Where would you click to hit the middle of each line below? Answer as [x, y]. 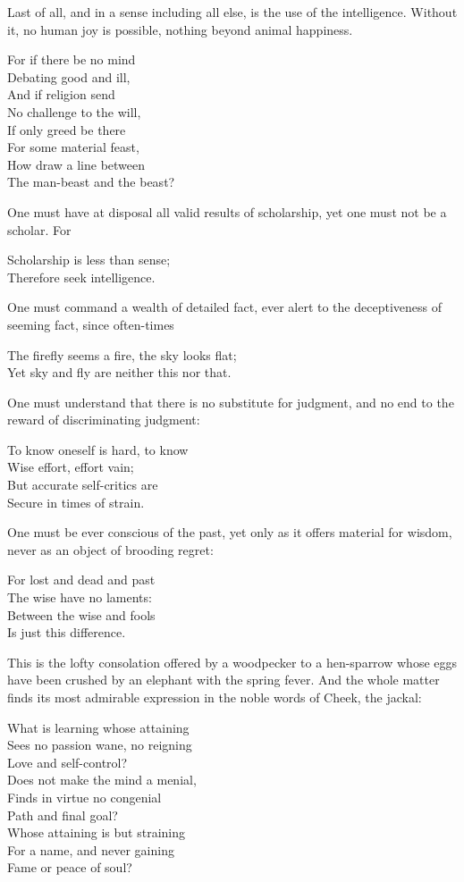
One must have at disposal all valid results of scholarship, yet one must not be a [227, 211]
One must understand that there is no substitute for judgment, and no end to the [231, 402]
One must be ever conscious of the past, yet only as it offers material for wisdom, [230, 532]
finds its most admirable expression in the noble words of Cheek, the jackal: [215, 697]
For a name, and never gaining [91, 849]
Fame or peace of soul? [70, 867]
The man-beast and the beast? [91, 182]
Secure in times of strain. [76, 502]
